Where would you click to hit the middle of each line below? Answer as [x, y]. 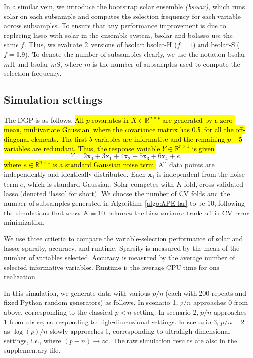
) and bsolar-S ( [216, 45]
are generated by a [190, 119]
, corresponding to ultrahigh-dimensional [169, 331]
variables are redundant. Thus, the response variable [82, 148]
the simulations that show [43, 212]
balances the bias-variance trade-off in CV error [178, 212]
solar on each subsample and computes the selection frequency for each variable [123, 16]
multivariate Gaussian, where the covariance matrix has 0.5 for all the [129, 129]
